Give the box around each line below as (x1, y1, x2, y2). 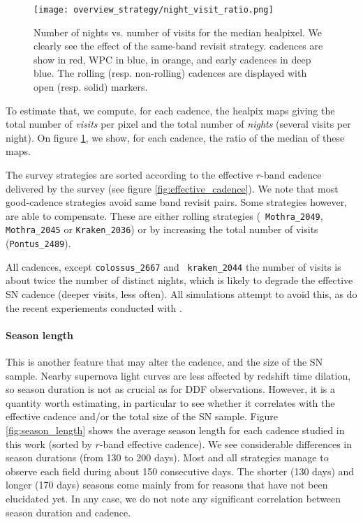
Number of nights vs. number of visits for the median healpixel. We (34, 24, 323, 39)
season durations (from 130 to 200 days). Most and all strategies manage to (6, 450, 329, 465)
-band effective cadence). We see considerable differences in (99, 436, 353, 451)
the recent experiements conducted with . (6, 300, 182, 315)
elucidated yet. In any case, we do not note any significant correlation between (6, 491, 341, 505)
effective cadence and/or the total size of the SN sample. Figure (6, 409, 279, 424)
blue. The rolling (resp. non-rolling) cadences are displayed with (34, 66, 307, 80)
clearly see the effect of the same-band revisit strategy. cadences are (34, 38, 323, 53)
